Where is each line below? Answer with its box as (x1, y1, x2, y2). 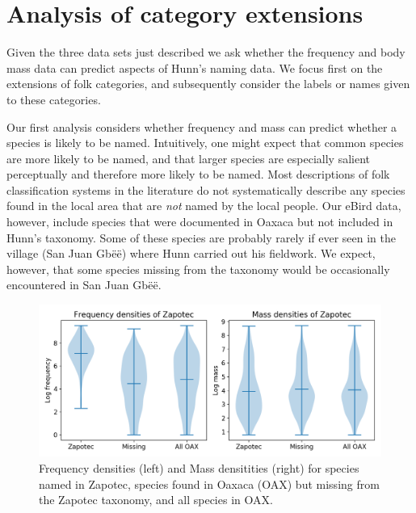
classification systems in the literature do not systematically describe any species (6, 181, 405, 198)
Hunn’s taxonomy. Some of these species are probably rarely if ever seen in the (6, 229, 397, 246)
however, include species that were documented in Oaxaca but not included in (6, 213, 393, 230)
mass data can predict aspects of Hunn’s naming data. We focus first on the (6, 59, 383, 76)
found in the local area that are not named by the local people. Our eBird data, (6, 197, 401, 214)
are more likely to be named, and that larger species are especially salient (6, 149, 371, 166)
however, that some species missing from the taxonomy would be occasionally (6, 260, 390, 277)
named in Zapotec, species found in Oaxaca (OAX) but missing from (39, 475, 380, 492)
